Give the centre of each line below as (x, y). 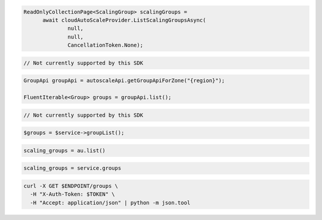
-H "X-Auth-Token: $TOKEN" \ (73, 194)
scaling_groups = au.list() (64, 150)
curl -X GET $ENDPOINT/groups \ (71, 186)
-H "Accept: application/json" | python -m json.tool (110, 202)
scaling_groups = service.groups (72, 168)
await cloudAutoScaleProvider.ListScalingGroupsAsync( (124, 20)
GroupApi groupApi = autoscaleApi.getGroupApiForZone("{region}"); (124, 81)
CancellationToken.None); (105, 45)
